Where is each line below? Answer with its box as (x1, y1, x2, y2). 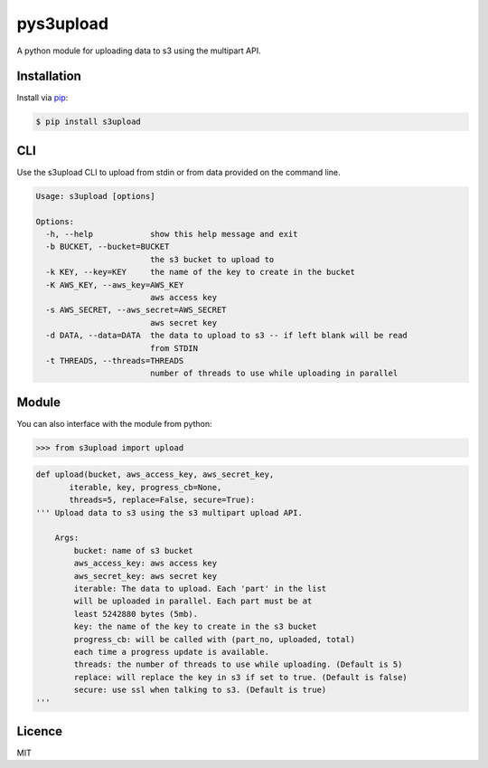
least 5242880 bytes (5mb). (73, 609, 199, 619)
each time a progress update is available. (73, 647, 270, 657)
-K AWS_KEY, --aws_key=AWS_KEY (45, 280, 184, 289)
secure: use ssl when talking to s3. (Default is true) (73, 685, 327, 696)
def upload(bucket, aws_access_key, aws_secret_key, (35, 469, 275, 479)
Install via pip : (16, 92, 69, 103)
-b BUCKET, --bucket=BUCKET (45, 242, 170, 252)
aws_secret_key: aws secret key (73, 571, 217, 581)
